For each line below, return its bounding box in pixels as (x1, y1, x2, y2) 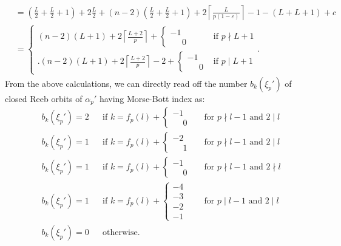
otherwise (103, 228, 138, 237)
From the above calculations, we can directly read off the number (5, 77, 248, 89)
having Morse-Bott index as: (99, 92, 205, 104)
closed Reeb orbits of (5, 92, 83, 104)
